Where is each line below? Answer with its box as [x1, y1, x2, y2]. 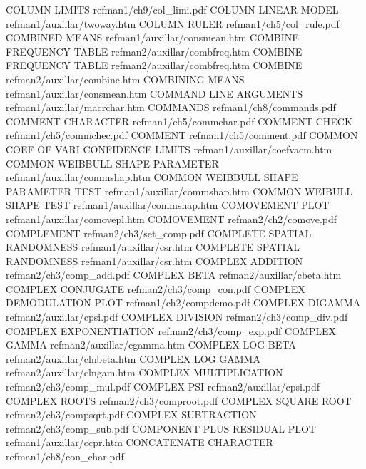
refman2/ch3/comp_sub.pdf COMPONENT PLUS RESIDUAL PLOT [6, 421, 316, 435]
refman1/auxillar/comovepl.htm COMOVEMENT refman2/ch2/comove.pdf [6, 211, 337, 226]
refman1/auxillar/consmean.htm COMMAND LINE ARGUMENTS [6, 86, 303, 100]
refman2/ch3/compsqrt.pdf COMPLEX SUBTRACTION [6, 407, 257, 422]
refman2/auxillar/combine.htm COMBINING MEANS [6, 71, 245, 86]
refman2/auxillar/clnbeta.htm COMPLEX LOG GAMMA [6, 351, 260, 366]
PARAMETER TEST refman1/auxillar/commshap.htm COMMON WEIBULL [6, 183, 352, 198]
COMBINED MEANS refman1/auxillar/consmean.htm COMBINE [6, 30, 299, 45]
